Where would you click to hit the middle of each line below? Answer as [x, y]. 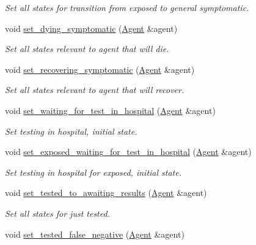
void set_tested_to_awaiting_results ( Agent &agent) [106, 193]
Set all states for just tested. [57, 213]
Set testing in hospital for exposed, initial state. [93, 172]
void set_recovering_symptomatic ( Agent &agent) [100, 69]
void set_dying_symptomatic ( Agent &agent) [91, 28]
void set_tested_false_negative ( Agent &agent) [95, 234]
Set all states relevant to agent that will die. [87, 49]
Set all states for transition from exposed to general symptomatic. [127, 7]
